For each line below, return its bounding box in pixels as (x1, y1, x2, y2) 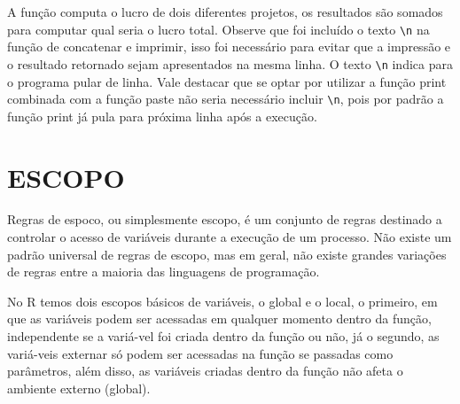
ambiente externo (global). (7, 378, 151, 397)
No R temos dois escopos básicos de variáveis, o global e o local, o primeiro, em (7, 291, 438, 310)
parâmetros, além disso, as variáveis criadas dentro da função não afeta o (7, 361, 403, 380)
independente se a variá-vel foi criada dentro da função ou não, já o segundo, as (7, 327, 440, 346)
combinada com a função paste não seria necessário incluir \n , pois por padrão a (7, 89, 444, 108)
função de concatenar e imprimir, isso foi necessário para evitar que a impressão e (7, 37, 451, 56)
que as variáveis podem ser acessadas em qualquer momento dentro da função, (7, 309, 432, 328)
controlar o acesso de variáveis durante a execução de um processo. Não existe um (7, 228, 452, 246)
